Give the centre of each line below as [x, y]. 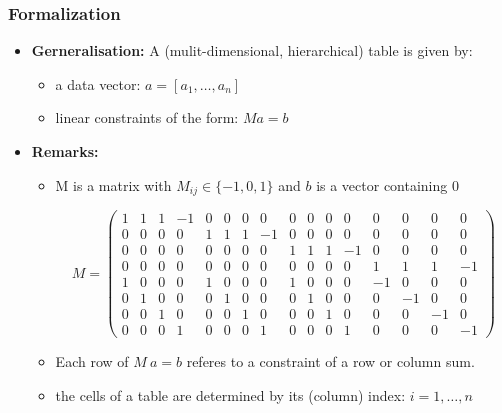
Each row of [92, 361]
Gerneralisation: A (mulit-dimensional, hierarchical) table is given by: [252, 50]
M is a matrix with [113, 184]
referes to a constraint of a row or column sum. [330, 361]
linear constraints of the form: [147, 117]
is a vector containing [382, 184]
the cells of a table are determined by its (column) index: [230, 394]
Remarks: [65, 151]
